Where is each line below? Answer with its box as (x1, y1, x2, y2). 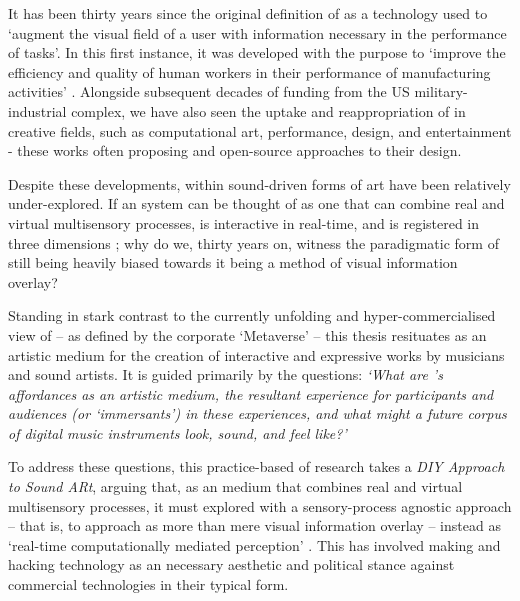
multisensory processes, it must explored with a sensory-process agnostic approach (8, 495, 512, 516)
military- (414, 81, 468, 102)
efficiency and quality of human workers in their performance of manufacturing (8, 61, 491, 82)
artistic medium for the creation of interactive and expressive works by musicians (8, 344, 505, 365)
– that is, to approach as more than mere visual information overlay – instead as (8, 515, 501, 536)
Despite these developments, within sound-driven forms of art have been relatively (8, 173, 511, 194)
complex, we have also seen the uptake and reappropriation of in (71, 100, 466, 121)
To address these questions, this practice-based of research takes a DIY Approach (8, 456, 505, 477)
